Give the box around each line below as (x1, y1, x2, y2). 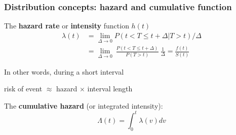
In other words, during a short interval (4, 66, 124, 77)
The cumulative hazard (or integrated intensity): (4, 100, 163, 111)
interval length (87, 83, 133, 94)
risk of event (4, 83, 43, 94)
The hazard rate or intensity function (4, 20, 129, 31)
